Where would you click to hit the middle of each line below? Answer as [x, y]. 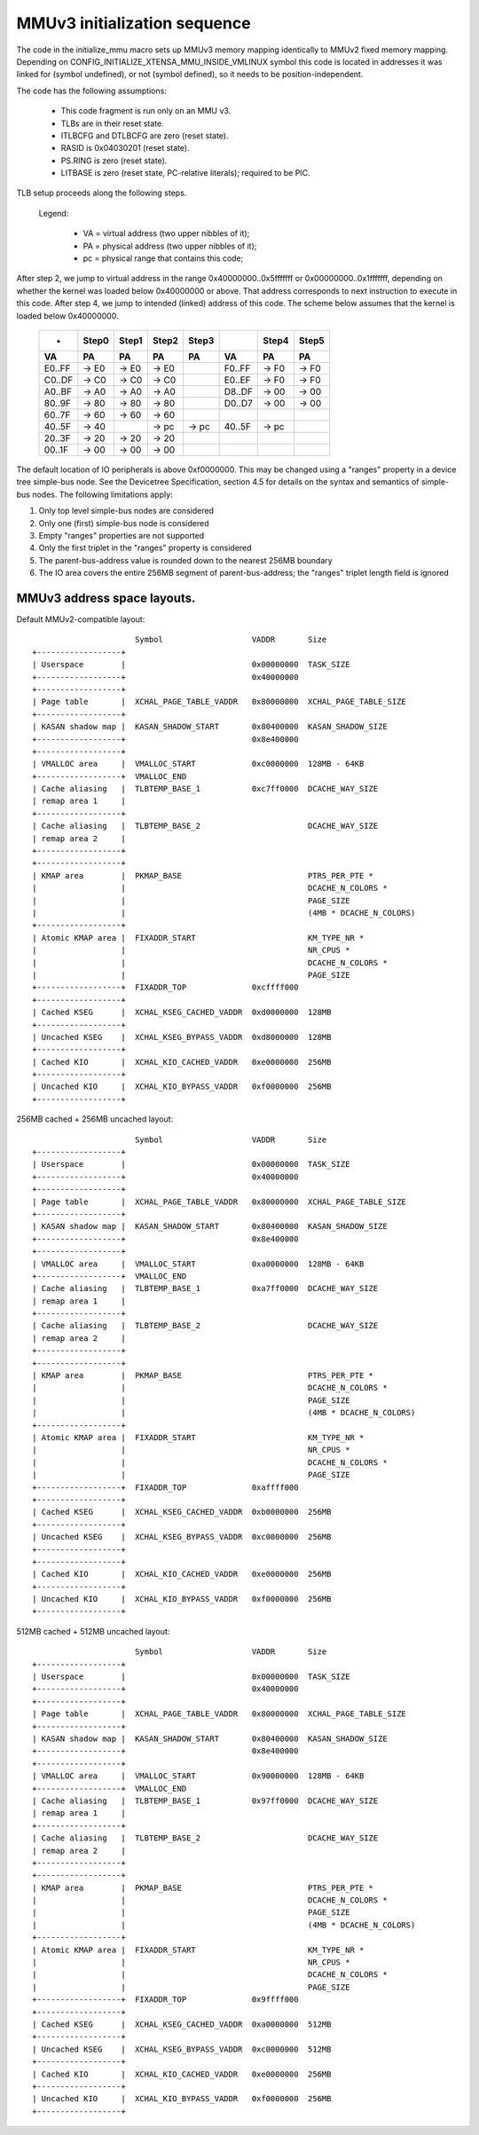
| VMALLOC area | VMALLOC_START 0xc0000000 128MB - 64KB [198, 764]
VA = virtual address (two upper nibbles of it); [166, 233]
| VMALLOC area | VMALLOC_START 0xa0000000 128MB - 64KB [198, 1264]
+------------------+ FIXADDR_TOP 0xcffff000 [165, 988]
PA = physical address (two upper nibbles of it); [170, 246]
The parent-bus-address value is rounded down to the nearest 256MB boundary [185, 560]
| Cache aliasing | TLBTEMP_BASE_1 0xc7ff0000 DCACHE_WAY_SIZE [205, 789]
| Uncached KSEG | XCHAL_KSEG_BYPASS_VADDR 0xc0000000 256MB [182, 1537]
